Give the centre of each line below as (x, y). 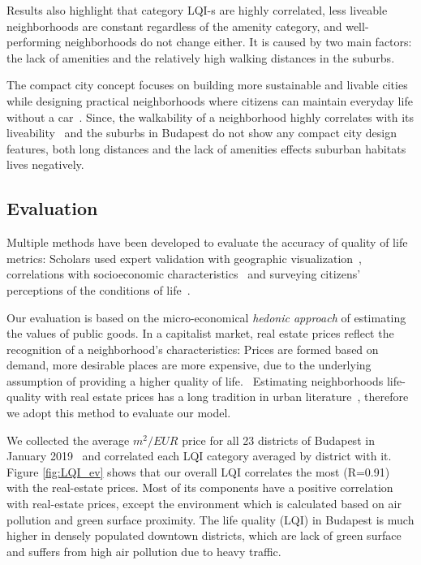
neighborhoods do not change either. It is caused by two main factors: (238, 42)
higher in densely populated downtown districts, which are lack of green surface (204, 535)
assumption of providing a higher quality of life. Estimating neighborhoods (195, 380)
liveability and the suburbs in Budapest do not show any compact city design (202, 133)
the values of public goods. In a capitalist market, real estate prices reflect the (200, 333)
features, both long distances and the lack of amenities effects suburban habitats (206, 148)
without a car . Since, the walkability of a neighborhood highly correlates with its (210, 116)
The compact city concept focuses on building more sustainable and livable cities (207, 85)
